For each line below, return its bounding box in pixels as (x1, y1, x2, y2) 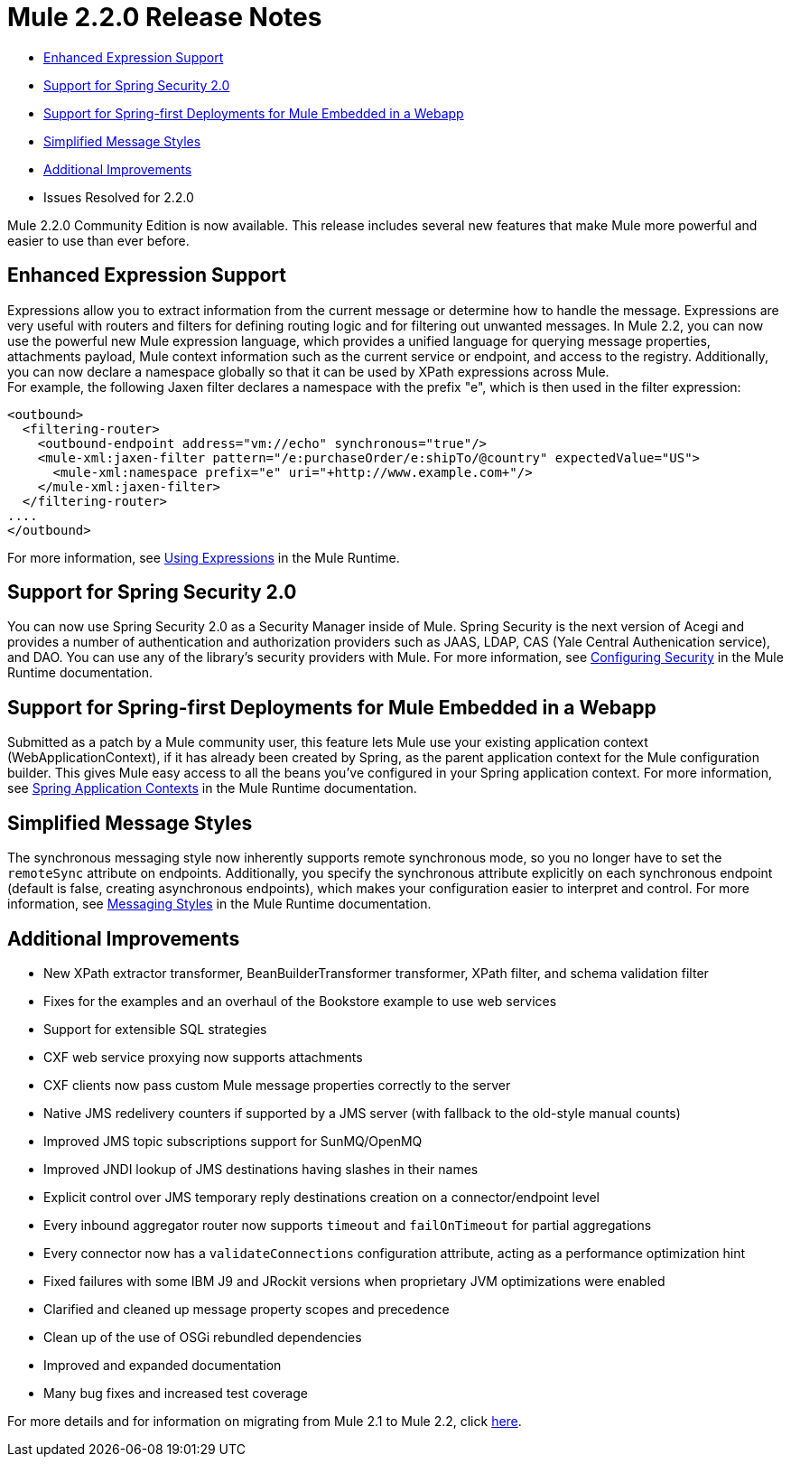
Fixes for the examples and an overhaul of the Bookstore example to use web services (43, 993, 557, 1009)
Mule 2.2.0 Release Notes (7, 2, 322, 33)
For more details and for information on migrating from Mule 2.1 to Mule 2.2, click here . (7, 1413, 522, 1429)
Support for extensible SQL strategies (43, 1021, 267, 1037)
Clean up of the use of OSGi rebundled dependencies (43, 1329, 362, 1345)
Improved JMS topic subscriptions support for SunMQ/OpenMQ (43, 1133, 423, 1149)
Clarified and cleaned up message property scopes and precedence (43, 1301, 450, 1317)
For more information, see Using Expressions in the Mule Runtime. (7, 549, 400, 565)
